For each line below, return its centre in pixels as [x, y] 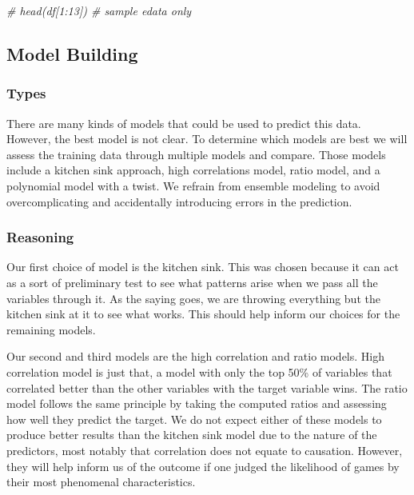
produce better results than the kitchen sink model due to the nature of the [192, 435]
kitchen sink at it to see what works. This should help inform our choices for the [203, 314]
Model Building [72, 53]
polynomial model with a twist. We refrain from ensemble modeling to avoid [193, 185]
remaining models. [51, 329]
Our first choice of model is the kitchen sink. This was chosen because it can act [203, 267]
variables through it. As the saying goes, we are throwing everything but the [193, 298]
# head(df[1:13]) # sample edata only [99, 10]
